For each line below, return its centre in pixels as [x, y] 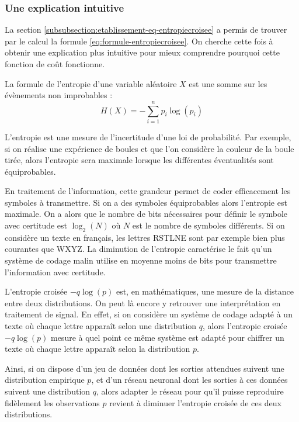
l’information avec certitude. [55, 271]
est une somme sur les [228, 83]
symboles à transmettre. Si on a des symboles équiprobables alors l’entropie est [146, 202]
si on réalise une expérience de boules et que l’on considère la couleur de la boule [149, 148]
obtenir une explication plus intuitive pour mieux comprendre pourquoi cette [142, 52]
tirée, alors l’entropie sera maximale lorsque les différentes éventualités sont [139, 160]
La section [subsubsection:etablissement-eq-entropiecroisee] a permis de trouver [146, 30]
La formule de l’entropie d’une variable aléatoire [91, 83]
